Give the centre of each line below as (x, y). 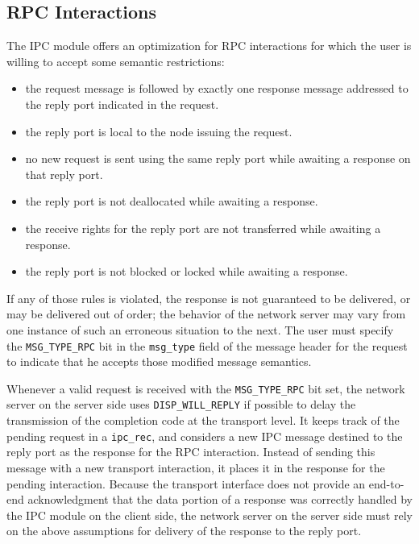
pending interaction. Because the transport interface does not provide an (186, 483)
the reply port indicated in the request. (122, 104)
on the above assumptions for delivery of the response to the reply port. (184, 531)
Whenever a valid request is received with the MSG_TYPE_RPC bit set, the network (206, 388)
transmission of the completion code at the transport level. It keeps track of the (203, 420)
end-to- (386, 483)
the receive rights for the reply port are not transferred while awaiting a (203, 228)
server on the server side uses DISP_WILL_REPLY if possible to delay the (181, 404)
